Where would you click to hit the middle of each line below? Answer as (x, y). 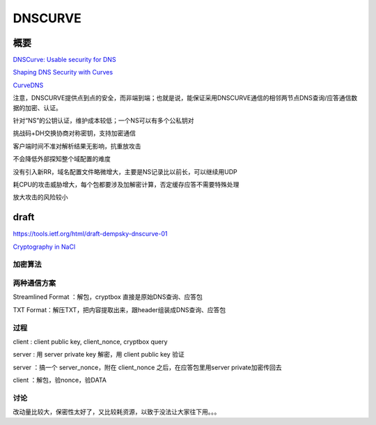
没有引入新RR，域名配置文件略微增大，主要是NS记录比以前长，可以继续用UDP (125, 171)
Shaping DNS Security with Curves (63, 72)
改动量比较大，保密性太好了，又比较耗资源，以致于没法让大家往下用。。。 (117, 412)
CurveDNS (28, 85)
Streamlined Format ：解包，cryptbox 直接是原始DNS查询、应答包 (108, 297)
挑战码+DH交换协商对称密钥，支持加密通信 (74, 133)
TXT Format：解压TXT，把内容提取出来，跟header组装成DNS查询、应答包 (119, 309)
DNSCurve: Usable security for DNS (64, 60)
